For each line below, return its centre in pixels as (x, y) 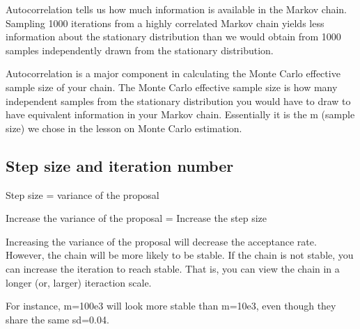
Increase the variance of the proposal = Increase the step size (136, 218)
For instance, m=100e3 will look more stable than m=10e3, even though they (171, 306)
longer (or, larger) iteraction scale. (79, 282)
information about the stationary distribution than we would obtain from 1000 (173, 37)
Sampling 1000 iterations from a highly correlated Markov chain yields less (165, 23)
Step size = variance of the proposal (83, 194)
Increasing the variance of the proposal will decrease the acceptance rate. (161, 241)
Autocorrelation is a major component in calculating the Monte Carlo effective (173, 73)
